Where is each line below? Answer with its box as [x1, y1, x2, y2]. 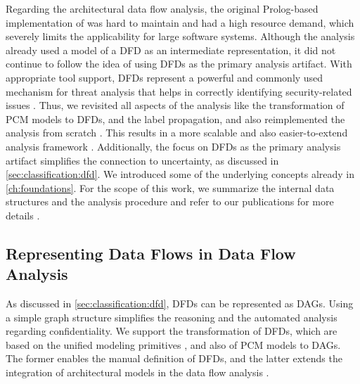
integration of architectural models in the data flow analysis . [6, 365, 269, 380]
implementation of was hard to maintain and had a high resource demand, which [6, 15, 354, 30]
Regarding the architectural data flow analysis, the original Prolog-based [6, 1, 319, 15]
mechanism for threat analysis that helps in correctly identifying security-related [6, 84, 352, 98]
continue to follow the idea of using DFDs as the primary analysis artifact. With [6, 56, 352, 71]
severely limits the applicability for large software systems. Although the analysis [6, 29, 355, 44]
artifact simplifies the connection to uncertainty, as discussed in [6, 153, 279, 167]
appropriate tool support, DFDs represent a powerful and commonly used [6, 70, 323, 84]
